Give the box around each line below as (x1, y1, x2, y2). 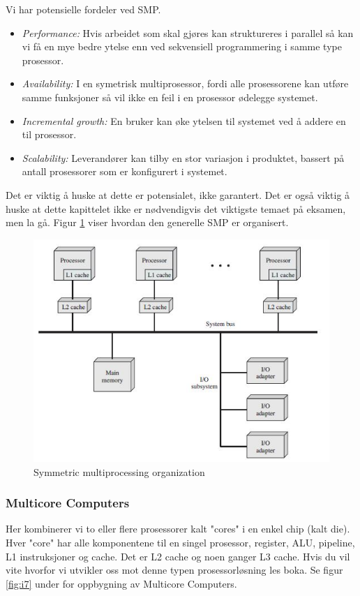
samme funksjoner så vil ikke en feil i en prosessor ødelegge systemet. (22, 89, 318, 104)
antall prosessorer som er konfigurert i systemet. (22, 164, 227, 179)
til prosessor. (22, 127, 77, 142)
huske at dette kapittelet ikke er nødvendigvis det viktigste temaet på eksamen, (6, 201, 346, 216)
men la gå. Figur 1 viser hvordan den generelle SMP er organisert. (6, 215, 289, 230)
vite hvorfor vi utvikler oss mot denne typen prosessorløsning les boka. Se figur (6, 563, 343, 577)
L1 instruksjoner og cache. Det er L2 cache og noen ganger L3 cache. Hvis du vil (6, 549, 350, 563)
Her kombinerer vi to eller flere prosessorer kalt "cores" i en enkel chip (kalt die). (6, 521, 350, 536)
